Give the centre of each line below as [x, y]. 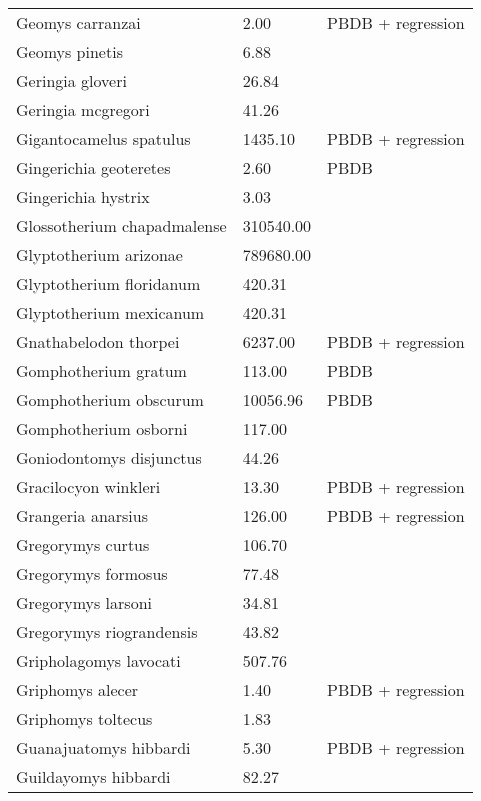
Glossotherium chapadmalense [121, 225]
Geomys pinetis [69, 51]
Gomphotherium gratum [101, 370]
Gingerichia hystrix [83, 196]
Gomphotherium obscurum [110, 399]
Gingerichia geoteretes [93, 167]
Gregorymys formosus [92, 573]
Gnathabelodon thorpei [98, 341]
